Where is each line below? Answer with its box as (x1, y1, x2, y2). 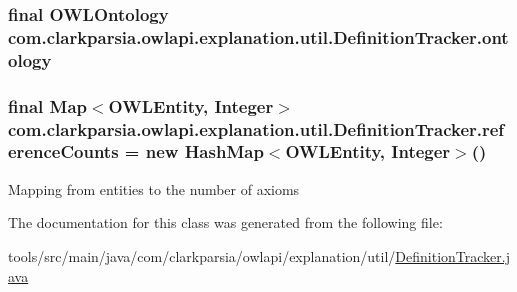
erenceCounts (8, 139, 119, 164)
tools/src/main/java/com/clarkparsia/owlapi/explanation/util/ (8, 245, 396, 266)
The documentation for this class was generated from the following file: (8, 212, 443, 233)
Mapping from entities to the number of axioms (8, 178, 300, 199)
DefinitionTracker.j (395, 245, 510, 266)
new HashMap (145, 139, 264, 164)
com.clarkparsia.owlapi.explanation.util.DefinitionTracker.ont (8, 24, 509, 49)
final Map (8, 93, 87, 118)
